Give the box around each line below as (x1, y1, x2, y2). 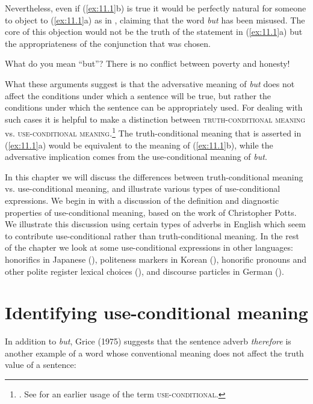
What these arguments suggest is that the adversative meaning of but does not (5, 77, 295, 90)
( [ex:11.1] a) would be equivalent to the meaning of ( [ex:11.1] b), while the (5, 138, 273, 151)
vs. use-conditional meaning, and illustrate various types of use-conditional (5, 182, 280, 195)
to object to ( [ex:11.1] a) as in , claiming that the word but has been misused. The (5, 13, 305, 26)
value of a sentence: (5, 358, 76, 371)
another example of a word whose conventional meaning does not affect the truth (5, 346, 304, 359)
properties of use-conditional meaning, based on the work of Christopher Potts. (5, 206, 297, 218)
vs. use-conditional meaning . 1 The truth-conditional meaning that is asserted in (5, 125, 302, 139)
